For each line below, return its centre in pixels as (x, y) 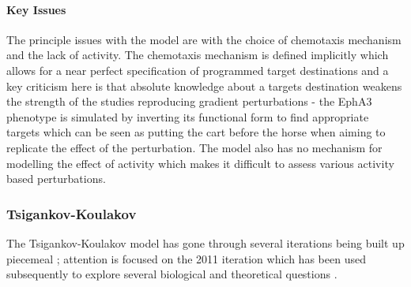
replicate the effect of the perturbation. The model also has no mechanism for (194, 147)
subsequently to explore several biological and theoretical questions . (172, 274)
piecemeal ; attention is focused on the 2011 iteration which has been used (186, 258)
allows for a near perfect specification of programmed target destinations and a (198, 70)
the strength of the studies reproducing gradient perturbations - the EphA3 (189, 101)
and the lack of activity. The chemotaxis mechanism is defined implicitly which (198, 55)
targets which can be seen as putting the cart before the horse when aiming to (196, 132)
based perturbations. (56, 179)
